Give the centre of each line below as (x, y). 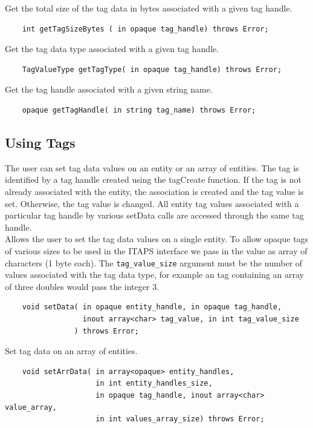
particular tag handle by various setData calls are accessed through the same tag (154, 215)
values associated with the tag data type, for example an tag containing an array (155, 275)
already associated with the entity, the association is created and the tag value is (154, 191)
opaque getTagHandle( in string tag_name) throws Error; (139, 110)
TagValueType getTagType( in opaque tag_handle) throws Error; (152, 69)
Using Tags (40, 142)
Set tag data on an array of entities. (71, 351)
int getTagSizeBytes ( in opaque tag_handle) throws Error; (145, 29)
